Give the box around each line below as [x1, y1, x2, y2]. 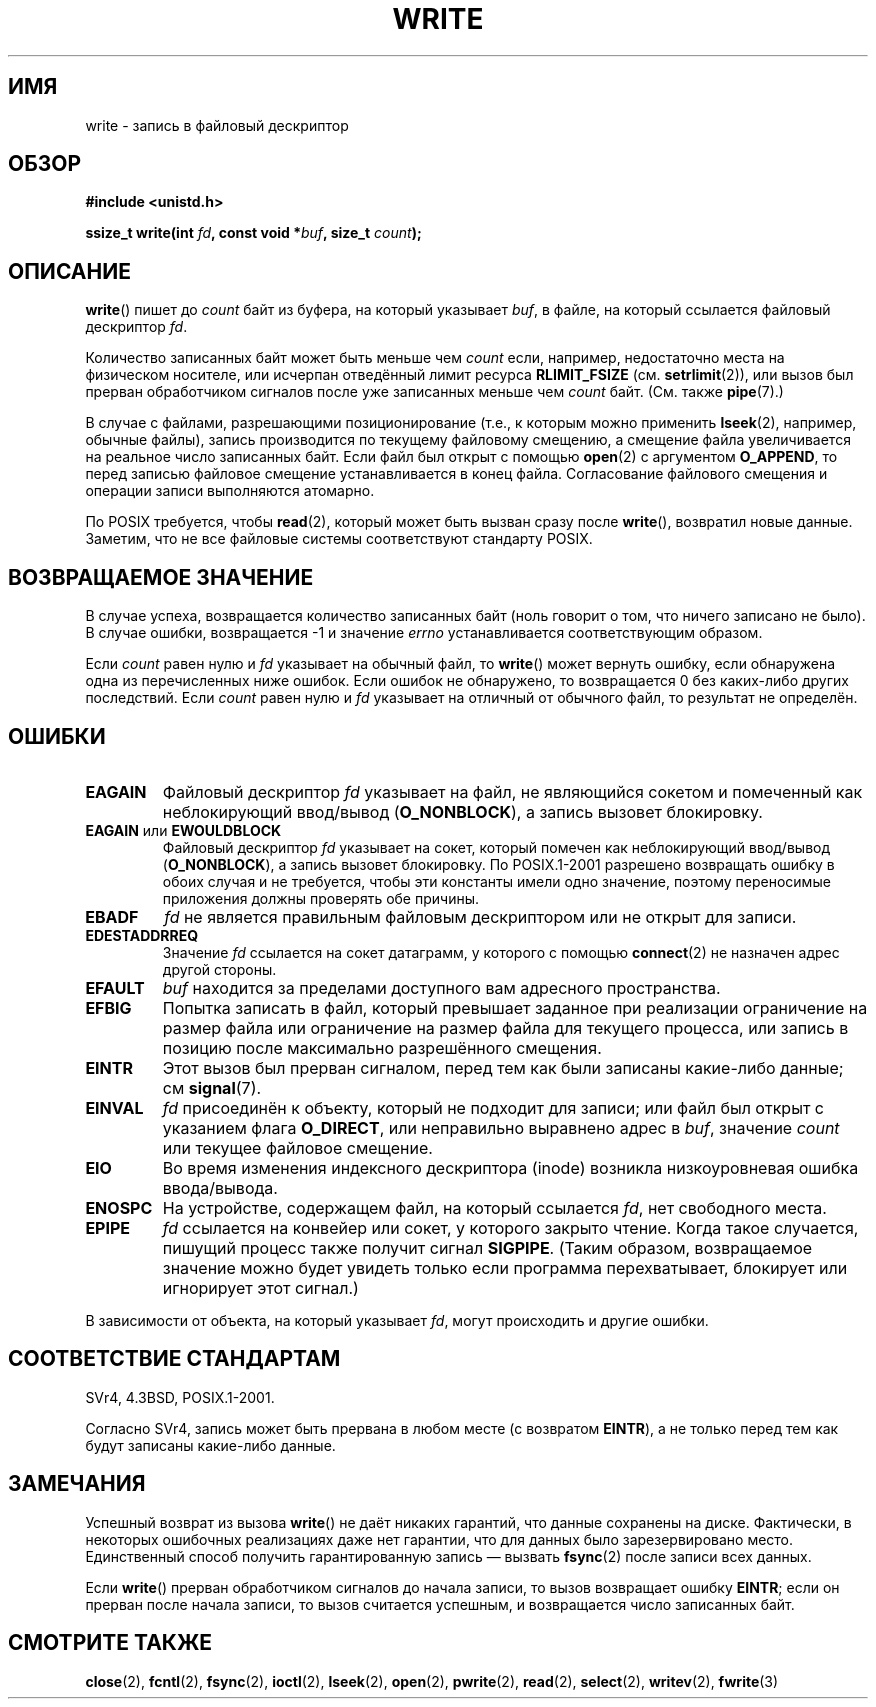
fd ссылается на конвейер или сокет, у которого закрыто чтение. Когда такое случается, [162, 1217, 859, 1238]
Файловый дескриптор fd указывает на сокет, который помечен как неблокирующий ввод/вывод [162, 838, 831, 856]
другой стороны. [162, 960, 277, 978]
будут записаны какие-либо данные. [85, 1436, 336, 1454]
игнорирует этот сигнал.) [162, 1277, 359, 1298]
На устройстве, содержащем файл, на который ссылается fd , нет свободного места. [162, 1197, 827, 1218]
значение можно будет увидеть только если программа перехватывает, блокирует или [162, 1257, 848, 1278]
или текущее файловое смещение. [162, 1137, 433, 1158]
